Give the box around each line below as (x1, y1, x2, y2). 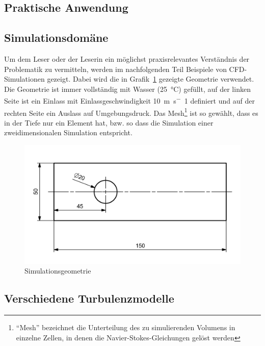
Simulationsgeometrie (24, 265, 91, 276)
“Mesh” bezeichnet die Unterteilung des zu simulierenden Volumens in (16, 322, 235, 333)
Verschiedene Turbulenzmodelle (4, 290, 174, 306)
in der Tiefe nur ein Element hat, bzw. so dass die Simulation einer (4, 117, 214, 128)
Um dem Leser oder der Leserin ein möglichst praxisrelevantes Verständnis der (4, 53, 250, 64)
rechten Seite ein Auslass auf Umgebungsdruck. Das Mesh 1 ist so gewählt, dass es (4, 106, 258, 118)
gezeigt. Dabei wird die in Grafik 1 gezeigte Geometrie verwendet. (47, 73, 254, 84)
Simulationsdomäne (4, 30, 109, 45)
